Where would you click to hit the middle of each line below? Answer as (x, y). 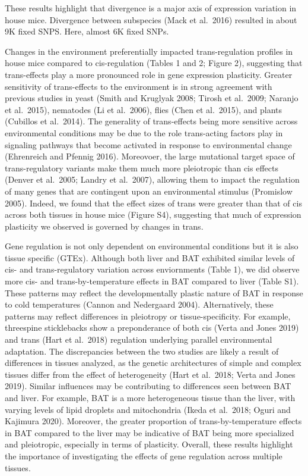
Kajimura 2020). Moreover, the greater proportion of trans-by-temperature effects (153, 421)
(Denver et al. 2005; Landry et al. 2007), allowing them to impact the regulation (152, 179)
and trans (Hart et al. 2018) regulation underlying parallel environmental (139, 339)
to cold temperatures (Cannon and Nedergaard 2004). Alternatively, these (139, 304)
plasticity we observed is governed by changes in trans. (104, 226)
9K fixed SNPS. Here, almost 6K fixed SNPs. (87, 31)
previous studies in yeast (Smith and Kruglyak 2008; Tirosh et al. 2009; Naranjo (152, 98)
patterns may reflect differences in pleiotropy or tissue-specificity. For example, (148, 316)
